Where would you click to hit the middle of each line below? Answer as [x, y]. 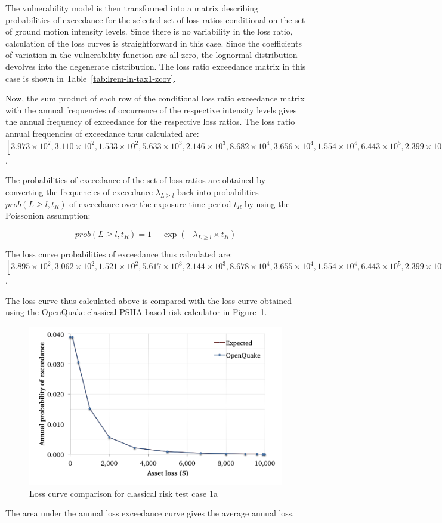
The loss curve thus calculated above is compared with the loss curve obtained [149, 300]
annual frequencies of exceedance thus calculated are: [102, 133]
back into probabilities [218, 191]
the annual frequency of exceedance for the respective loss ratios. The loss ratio [150, 121]
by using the [267, 203]
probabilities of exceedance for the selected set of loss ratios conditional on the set [155, 19]
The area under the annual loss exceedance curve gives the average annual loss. [150, 513]
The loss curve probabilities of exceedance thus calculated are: [119, 253]
